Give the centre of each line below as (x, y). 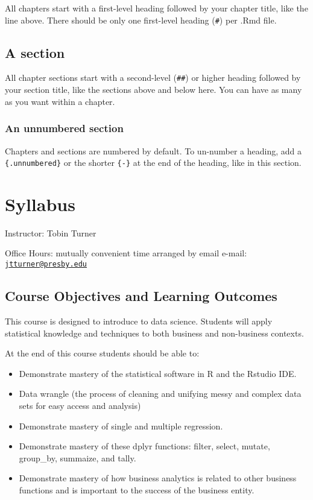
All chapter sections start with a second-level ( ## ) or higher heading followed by (153, 78)
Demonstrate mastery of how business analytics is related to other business (158, 478)
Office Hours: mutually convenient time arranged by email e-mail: (126, 253)
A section (35, 52)
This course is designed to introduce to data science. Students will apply (139, 321)
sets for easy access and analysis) (80, 405)
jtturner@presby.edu (46, 264)
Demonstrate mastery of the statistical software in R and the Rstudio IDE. (158, 373)
